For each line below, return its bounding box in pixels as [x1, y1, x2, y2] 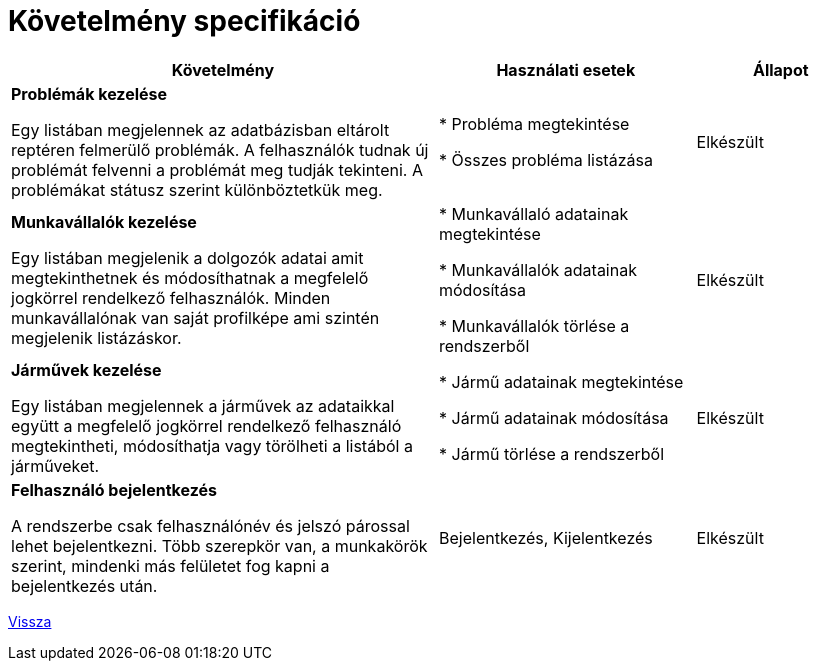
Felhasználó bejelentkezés [11, 479, 218, 500]
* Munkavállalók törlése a [439, 315, 630, 336]
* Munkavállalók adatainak [439, 259, 637, 280]
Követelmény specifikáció [8, 4, 361, 38]
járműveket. [11, 455, 100, 476]
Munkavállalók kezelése [11, 211, 197, 232]
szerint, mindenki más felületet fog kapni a [11, 555, 330, 576]
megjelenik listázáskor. [11, 327, 182, 348]
